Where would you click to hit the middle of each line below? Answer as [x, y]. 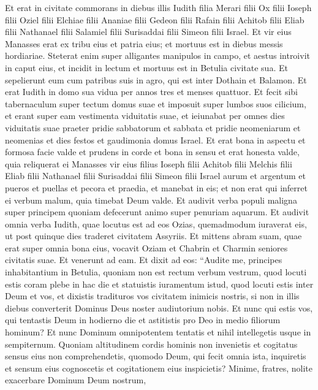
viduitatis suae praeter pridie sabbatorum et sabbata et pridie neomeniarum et [153, 127]
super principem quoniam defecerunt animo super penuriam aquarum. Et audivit [157, 212]
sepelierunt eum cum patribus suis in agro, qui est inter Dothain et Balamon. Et [156, 79]
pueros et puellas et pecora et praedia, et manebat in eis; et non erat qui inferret [156, 187]
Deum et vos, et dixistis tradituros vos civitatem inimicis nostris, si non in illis [152, 296]
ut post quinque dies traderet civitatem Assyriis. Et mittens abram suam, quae [153, 236]
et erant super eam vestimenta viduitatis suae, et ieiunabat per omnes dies [145, 116]
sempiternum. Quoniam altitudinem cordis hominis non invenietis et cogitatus [151, 344]
